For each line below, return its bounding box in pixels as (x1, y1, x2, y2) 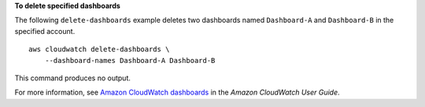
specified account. (14, 26, 76, 35)
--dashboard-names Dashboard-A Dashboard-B (44, 56, 216, 65)
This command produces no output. (14, 73, 131, 83)
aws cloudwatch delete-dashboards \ (28, 45, 170, 54)
